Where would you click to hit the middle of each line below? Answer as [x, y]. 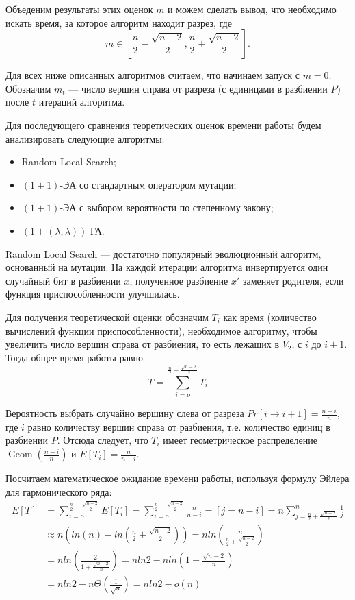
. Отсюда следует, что [103, 440]
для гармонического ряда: [59, 491]
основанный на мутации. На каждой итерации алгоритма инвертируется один [167, 267]
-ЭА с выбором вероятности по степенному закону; [167, 207]
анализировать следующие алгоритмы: [85, 138]
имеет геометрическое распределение [240, 440]
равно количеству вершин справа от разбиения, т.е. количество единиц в [179, 426]
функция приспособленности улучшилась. [93, 294]
